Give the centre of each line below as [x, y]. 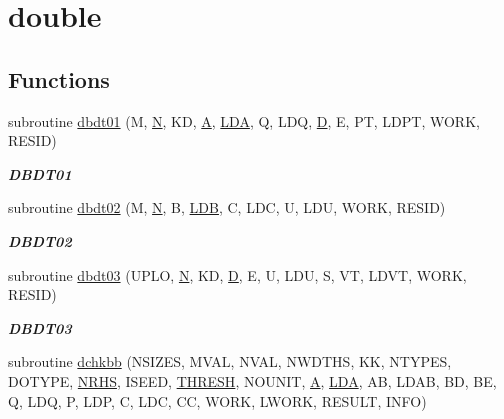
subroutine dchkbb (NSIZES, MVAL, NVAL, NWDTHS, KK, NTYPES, [230, 361]
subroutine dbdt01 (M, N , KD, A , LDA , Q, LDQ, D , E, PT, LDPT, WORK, [244, 120]
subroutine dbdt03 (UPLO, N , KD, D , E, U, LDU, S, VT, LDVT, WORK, [237, 274]
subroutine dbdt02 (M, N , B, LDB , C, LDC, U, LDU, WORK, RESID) [227, 207]
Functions [59, 78]
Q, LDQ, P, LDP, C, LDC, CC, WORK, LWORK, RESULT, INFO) [217, 400]
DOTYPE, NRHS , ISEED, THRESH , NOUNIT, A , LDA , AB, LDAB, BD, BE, [252, 380]
